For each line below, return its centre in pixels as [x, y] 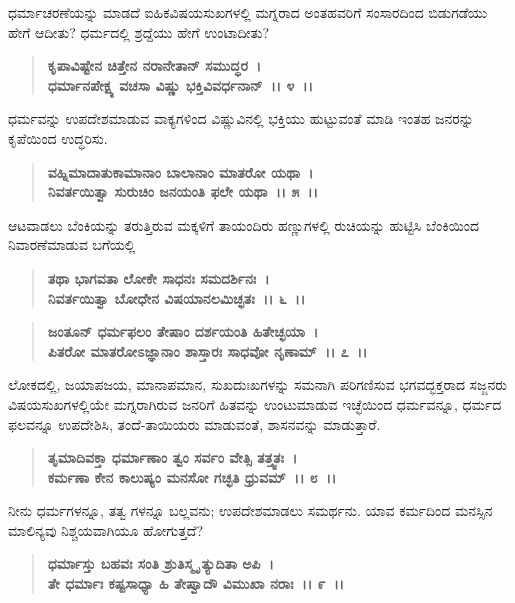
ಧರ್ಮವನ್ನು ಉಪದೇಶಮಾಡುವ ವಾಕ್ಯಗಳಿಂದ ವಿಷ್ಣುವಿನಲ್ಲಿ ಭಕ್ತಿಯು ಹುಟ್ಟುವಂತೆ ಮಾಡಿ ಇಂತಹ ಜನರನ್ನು [241, 118]
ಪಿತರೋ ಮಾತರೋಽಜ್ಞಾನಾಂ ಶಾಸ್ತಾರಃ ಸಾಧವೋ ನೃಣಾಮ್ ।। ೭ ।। [207, 350]
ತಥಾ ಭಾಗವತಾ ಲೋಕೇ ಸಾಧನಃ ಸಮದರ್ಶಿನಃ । [158, 277]
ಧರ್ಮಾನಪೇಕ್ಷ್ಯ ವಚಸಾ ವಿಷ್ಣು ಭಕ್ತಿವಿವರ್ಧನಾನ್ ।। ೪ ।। [180, 84]
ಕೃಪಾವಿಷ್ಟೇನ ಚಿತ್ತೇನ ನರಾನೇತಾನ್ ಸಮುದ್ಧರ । [154, 65]
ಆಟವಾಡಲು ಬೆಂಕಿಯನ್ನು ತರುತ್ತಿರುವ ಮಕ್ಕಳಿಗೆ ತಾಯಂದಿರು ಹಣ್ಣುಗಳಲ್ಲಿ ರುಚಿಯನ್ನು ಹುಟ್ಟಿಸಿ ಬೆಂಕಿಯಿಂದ [244, 224]
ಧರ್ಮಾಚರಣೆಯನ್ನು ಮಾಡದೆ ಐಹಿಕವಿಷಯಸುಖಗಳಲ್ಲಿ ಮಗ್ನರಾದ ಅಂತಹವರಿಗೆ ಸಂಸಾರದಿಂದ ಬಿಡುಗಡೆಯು [248, 12]
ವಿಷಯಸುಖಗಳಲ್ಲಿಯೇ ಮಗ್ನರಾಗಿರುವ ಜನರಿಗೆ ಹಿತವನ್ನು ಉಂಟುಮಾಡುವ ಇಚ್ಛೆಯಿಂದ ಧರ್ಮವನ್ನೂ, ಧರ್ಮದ [255, 403]
